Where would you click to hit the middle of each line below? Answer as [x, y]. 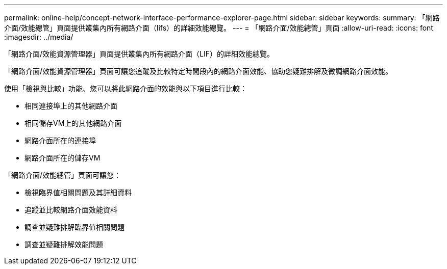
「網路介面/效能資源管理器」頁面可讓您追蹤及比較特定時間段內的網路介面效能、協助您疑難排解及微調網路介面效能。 [198, 71]
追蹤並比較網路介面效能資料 [71, 210]
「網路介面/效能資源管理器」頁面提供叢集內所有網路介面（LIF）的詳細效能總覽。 [139, 54]
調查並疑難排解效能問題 [64, 244]
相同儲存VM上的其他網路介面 [73, 123]
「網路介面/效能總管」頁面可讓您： [63, 175]
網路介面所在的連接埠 [60, 140]
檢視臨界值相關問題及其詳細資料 [78, 192]
